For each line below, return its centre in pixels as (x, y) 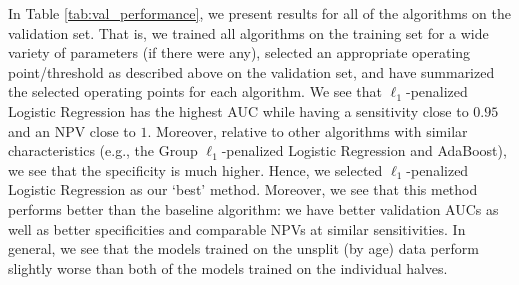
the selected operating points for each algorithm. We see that (195, 91)
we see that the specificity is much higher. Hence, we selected (195, 169)
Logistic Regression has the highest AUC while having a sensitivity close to (238, 110)
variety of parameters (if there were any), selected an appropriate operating (239, 52)
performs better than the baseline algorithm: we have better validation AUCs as (253, 208)
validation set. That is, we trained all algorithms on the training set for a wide (248, 32)
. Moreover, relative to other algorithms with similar (307, 130)
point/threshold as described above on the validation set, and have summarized (251, 71)
